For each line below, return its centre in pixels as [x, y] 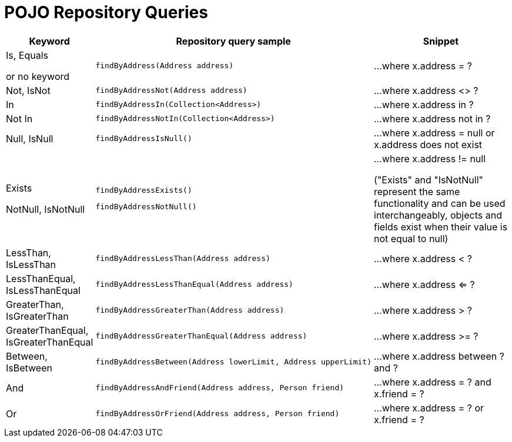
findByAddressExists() [144, 190]
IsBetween [29, 368]
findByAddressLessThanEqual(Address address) [194, 284]
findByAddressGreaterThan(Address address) [190, 310]
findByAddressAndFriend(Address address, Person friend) [220, 388]
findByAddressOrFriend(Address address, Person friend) [217, 414]
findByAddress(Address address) [165, 66]
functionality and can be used [440, 203]
